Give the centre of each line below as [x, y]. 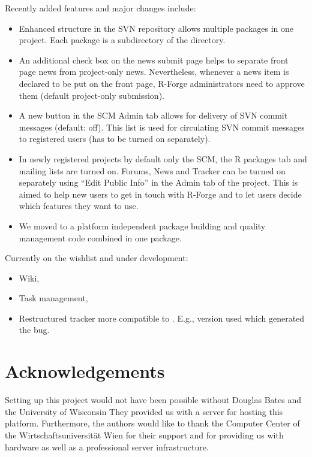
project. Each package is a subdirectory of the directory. [122, 40]
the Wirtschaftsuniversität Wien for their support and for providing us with [144, 435]
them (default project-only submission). [91, 95]
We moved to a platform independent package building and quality [142, 226]
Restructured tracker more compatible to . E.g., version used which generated [162, 318]
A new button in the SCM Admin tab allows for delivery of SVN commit [153, 115]
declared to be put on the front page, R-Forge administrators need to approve [162, 83]
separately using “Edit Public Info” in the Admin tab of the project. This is [158, 182]
